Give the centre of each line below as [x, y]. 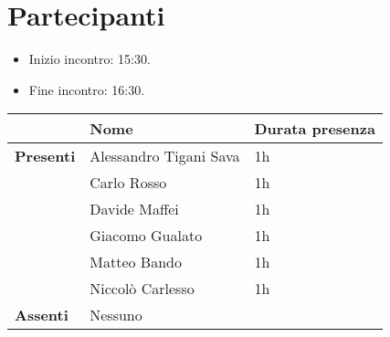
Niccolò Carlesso [142, 289]
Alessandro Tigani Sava [165, 156]
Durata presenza [315, 129]
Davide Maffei [134, 209]
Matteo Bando [136, 262]
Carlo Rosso [128, 183]
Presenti [45, 156]
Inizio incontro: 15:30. [90, 59]
